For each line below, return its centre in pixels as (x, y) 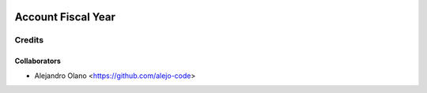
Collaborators (38, 61)
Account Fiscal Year (65, 17)
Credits (29, 40)
